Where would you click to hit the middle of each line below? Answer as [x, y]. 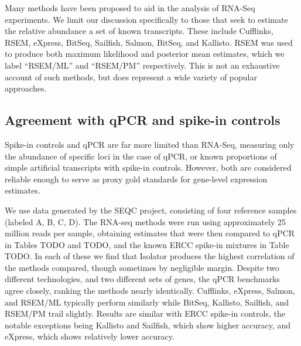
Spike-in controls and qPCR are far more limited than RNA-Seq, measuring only [150, 144]
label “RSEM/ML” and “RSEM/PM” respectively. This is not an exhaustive [142, 65]
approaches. [26, 88]
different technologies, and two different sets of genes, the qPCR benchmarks [142, 279]
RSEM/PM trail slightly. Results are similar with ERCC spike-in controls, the [145, 313]
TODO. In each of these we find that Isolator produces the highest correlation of [150, 256]
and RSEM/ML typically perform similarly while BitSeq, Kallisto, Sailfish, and [147, 302]
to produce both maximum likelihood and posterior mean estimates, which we [145, 54]
